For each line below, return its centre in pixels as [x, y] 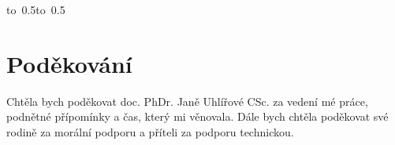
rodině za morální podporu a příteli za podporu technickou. [150, 131]
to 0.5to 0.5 [36, 9]
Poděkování [69, 63]
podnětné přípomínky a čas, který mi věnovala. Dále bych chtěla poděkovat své [197, 116]
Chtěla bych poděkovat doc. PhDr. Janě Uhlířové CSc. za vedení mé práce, [187, 101]
